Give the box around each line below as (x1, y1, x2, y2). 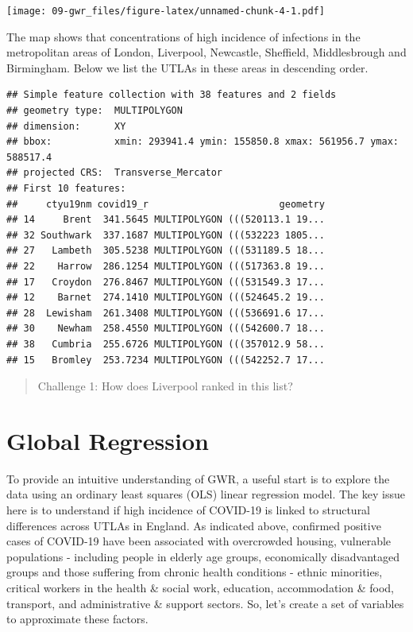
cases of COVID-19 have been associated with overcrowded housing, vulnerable (6, 533, 392, 549)
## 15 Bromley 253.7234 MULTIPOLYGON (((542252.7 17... (6, 354, 325, 366)
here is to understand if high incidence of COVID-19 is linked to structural (6, 502, 371, 518)
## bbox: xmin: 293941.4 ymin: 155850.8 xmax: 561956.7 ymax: (6, 136, 399, 148)
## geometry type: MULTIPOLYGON (6, 105, 183, 117)
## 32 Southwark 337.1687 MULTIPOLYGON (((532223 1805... (6, 229, 325, 241)
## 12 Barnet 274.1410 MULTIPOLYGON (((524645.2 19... (6, 292, 325, 304)
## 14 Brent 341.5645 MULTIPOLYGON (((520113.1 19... (6, 214, 325, 226)
